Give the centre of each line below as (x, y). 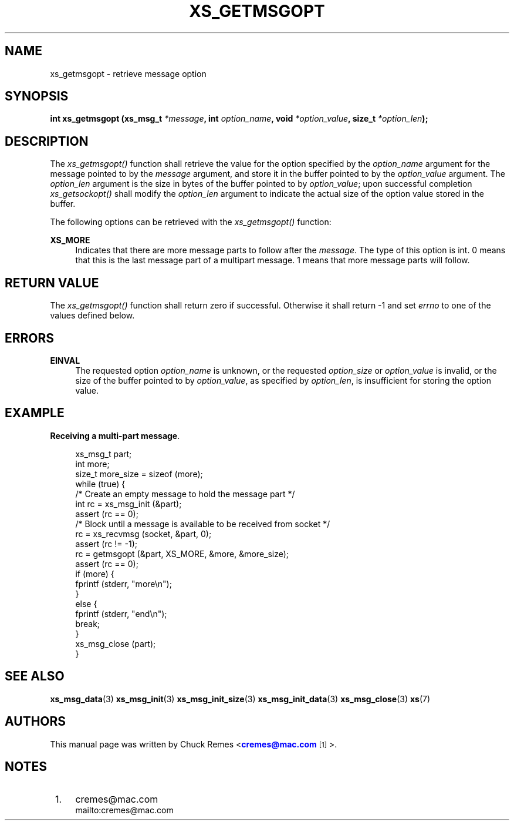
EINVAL (65, 360)
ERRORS (30, 338)
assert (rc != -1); (106, 544)
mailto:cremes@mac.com (124, 810)
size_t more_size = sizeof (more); (139, 474)
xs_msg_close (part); (116, 643)
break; (88, 623)
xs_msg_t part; (104, 454)
